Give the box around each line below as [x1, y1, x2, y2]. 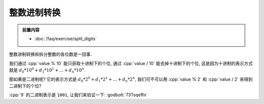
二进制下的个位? [9, 83, 42, 89]
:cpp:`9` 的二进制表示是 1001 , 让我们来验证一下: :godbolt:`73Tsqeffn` [9, 92, 148, 98]
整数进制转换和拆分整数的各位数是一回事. [9, 51, 92, 57]
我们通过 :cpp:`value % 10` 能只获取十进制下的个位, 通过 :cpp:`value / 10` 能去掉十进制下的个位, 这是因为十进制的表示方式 [9, 60, 253, 66]
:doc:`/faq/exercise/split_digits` [34, 36, 97, 42]
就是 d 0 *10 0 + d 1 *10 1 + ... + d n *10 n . [9, 66, 86, 74]
